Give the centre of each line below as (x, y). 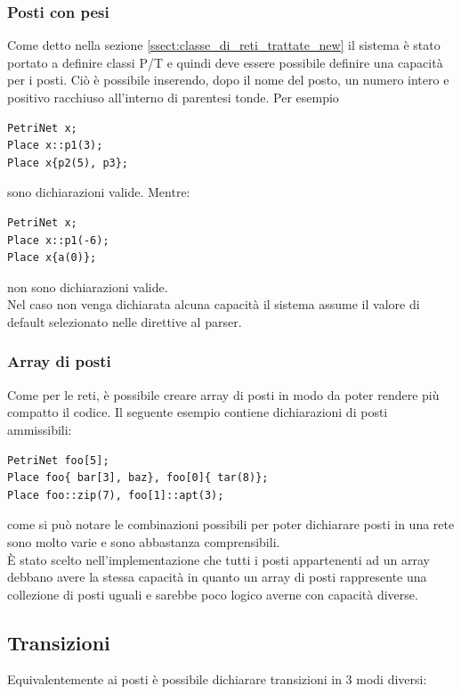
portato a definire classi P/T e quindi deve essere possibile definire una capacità (225, 62)
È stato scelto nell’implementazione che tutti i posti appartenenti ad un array (218, 559)
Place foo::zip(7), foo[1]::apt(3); (116, 495)
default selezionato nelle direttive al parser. (125, 321)
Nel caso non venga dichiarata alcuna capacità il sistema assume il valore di (214, 304)
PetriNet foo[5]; (58, 460)
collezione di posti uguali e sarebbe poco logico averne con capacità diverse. (213, 594)
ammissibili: (40, 429)
